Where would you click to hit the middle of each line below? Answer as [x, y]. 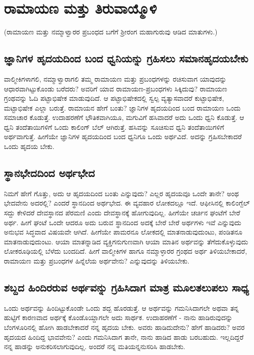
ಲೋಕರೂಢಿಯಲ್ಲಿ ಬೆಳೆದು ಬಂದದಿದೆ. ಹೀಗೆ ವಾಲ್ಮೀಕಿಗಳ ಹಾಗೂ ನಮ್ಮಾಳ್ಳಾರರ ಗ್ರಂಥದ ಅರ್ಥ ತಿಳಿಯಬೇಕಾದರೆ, [126, 251]
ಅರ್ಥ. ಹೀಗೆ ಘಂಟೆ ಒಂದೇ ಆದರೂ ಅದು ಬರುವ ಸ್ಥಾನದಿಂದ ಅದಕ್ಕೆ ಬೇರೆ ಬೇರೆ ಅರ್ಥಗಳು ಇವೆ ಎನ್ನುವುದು [123, 222]
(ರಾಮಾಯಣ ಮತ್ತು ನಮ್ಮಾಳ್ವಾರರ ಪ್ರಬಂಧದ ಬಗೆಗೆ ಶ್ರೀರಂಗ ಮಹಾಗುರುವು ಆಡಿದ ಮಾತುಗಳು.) [111, 32]
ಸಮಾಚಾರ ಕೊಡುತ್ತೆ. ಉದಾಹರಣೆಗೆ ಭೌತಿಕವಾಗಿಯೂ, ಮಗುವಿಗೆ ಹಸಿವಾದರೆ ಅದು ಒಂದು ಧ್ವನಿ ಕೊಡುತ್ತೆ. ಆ [124, 117]
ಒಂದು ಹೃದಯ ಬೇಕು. [29, 146]
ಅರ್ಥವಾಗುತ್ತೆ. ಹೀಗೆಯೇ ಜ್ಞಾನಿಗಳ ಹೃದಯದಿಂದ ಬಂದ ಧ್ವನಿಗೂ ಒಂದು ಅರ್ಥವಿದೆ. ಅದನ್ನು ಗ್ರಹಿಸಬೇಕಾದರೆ [123, 136]
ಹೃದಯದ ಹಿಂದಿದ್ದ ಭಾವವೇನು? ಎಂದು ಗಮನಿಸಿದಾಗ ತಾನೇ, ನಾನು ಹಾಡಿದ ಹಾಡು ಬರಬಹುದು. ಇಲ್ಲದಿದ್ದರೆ [124, 337]
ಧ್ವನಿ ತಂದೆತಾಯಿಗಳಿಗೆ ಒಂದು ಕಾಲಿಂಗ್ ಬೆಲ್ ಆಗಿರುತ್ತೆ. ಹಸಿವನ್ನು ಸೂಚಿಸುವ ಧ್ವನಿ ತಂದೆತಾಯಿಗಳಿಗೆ [114, 127]
